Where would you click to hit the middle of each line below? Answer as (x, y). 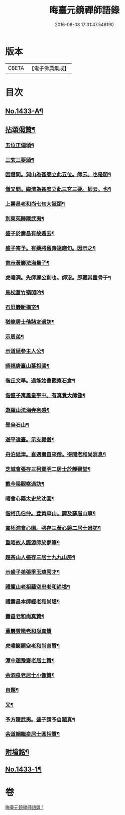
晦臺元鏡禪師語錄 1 (24, 807)
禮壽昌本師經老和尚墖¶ (33, 602)
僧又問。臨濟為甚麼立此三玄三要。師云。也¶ (58, 189)
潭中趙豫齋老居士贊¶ (30, 660)
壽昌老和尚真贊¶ (25, 617)
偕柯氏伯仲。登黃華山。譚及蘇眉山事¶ (50, 513)
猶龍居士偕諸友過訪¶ (30, 322)
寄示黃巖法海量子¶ (27, 263)
